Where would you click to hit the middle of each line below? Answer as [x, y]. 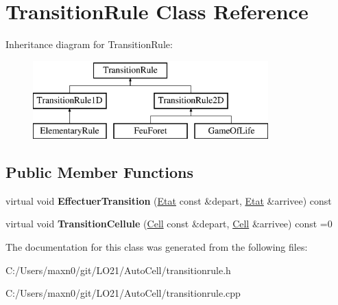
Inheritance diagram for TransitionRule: [89, 44]
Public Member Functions [99, 172]
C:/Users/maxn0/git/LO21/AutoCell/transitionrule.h [118, 270]
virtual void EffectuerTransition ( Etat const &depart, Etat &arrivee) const [169, 200]
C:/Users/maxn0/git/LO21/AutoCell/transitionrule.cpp [123, 293]
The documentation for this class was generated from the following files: [157, 247]
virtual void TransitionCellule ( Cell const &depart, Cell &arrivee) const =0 [169, 224]
